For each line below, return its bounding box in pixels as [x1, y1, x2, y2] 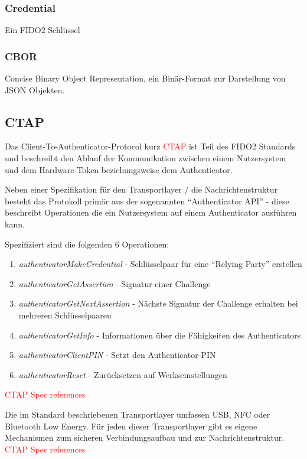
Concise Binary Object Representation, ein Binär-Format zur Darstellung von [5, 72, 286, 84]
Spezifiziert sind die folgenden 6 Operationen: [5, 237, 169, 250]
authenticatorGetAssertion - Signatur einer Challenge [18, 277, 211, 289]
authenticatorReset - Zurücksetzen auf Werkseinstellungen [18, 368, 227, 380]
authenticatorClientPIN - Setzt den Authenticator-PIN [18, 349, 216, 361]
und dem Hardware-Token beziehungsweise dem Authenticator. [5, 163, 233, 175]
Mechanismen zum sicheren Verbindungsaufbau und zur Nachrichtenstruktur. [5, 431, 285, 444]
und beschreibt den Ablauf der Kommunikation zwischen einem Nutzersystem [5, 152, 286, 164]
